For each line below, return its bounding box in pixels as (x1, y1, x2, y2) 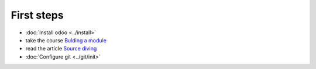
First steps (11, 9, 64, 21)
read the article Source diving (25, 45, 97, 52)
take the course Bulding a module (25, 37, 107, 43)
